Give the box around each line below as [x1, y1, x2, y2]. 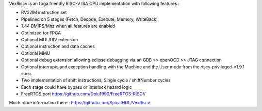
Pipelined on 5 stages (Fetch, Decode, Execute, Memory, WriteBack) [21, 16, 158, 22]
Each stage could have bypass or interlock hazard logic [21, 84, 132, 90]
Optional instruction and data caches [21, 44, 95, 49]
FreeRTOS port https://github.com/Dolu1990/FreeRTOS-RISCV [21, 91, 146, 97]
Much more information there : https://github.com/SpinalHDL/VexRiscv [9, 100, 150, 106]
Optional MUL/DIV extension [21, 36, 78, 42]
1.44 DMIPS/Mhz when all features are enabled [21, 23, 115, 29]
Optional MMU [21, 50, 50, 56]
